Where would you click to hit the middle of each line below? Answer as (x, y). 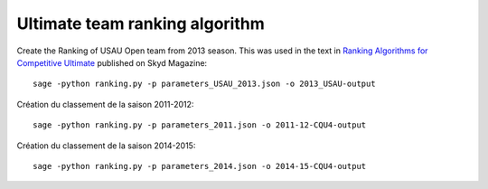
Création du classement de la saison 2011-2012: (105, 104)
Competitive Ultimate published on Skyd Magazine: (112, 62)
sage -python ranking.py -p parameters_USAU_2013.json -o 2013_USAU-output (204, 84)
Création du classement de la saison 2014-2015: (106, 146)
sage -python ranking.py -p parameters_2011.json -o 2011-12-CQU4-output (200, 125)
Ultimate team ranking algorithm (141, 24)
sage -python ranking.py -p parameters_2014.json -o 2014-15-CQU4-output (200, 166)
